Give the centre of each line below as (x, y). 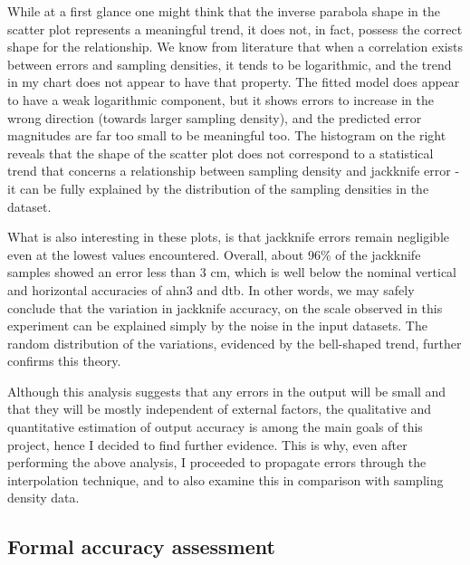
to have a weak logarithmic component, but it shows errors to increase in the (221, 99)
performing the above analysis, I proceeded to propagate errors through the (217, 462)
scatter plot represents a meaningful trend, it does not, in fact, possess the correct (235, 29)
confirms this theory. (64, 361)
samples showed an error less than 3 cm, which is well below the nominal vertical (232, 272)
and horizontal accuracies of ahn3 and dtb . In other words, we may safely (211, 289)
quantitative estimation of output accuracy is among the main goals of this (215, 427)
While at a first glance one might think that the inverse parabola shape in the (224, 11)
